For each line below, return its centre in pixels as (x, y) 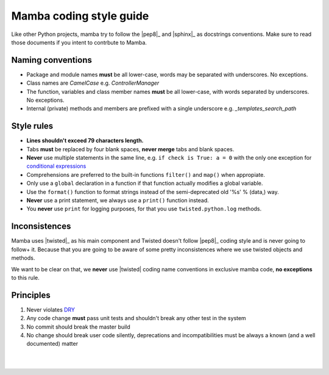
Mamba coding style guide (80, 16)
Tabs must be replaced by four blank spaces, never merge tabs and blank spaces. (130, 149)
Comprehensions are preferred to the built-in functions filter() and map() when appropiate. (146, 174)
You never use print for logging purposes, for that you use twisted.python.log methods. (144, 209)
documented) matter (52, 344)
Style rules (32, 126)
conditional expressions (56, 166)
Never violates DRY (51, 309)
